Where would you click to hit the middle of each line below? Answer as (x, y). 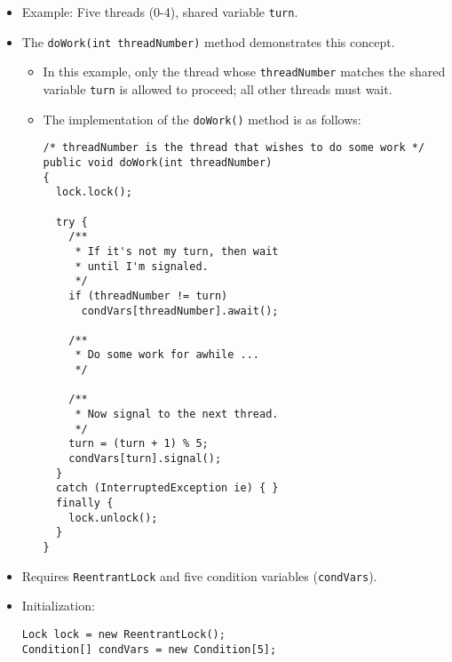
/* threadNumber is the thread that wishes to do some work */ (234, 148)
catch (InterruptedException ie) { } (167, 488)
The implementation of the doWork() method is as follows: (202, 119)
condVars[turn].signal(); (145, 459)
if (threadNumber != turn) (148, 295)
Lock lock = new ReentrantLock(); (123, 634)
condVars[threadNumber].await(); (180, 311)
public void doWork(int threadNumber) (158, 162)
